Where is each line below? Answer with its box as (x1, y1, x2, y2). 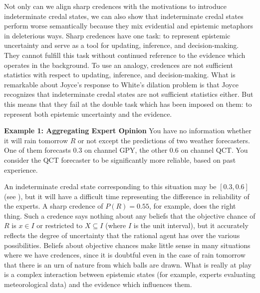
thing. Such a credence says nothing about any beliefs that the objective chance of (4, 210, 256, 221)
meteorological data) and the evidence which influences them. (4, 279, 192, 290)
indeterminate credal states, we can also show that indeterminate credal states (4, 10, 244, 21)
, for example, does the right (149, 201, 236, 211)
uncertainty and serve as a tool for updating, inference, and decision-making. (4, 40, 239, 50)
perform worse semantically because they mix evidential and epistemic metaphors (4, 20, 254, 31)
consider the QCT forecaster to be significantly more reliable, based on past (4, 154, 236, 165)
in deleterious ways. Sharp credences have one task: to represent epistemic (4, 30, 231, 40)
